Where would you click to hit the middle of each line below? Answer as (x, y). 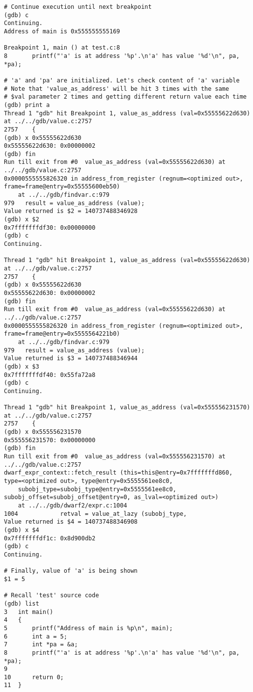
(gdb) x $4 (22, 530)
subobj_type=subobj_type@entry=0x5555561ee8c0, (97, 489)
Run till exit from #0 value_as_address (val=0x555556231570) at (115, 457)
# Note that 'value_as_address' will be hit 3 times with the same (117, 89)
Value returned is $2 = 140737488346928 (71, 211)
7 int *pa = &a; (41, 645)
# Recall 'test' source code (52, 596)
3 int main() (29, 612)
